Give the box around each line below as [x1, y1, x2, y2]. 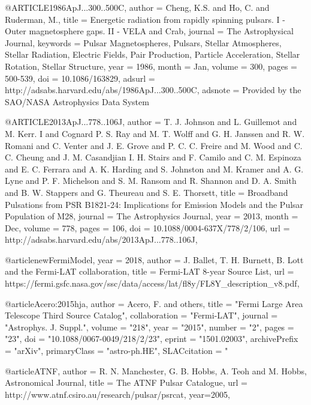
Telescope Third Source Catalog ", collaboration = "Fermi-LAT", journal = [5, 309, 278, 321]
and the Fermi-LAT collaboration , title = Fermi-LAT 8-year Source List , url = [5, 265, 294, 278]
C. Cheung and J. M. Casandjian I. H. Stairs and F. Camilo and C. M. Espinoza [5, 151, 301, 163]
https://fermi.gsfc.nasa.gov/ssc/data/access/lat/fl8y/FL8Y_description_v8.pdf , [5, 277, 300, 290]
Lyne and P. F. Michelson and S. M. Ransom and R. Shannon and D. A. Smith [5, 174, 297, 187]
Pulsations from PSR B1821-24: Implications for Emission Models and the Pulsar [5, 198, 304, 210]
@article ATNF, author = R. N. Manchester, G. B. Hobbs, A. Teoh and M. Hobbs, [5, 364, 307, 377]
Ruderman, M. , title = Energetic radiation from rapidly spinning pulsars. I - [5, 13, 285, 25]
